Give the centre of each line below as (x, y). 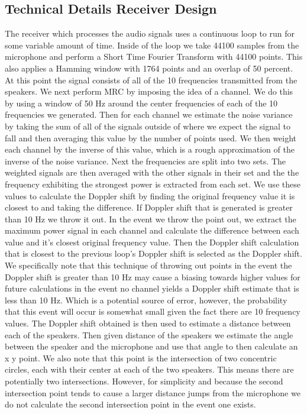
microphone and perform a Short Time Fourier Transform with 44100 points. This (154, 56)
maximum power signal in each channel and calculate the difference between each (152, 230)
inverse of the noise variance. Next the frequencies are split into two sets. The (145, 161)
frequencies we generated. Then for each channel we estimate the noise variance (149, 114)
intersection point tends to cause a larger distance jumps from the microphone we (153, 392)
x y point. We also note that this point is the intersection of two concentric (141, 358)
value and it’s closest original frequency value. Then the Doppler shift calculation (152, 242)
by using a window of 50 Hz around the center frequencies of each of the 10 (141, 103)
